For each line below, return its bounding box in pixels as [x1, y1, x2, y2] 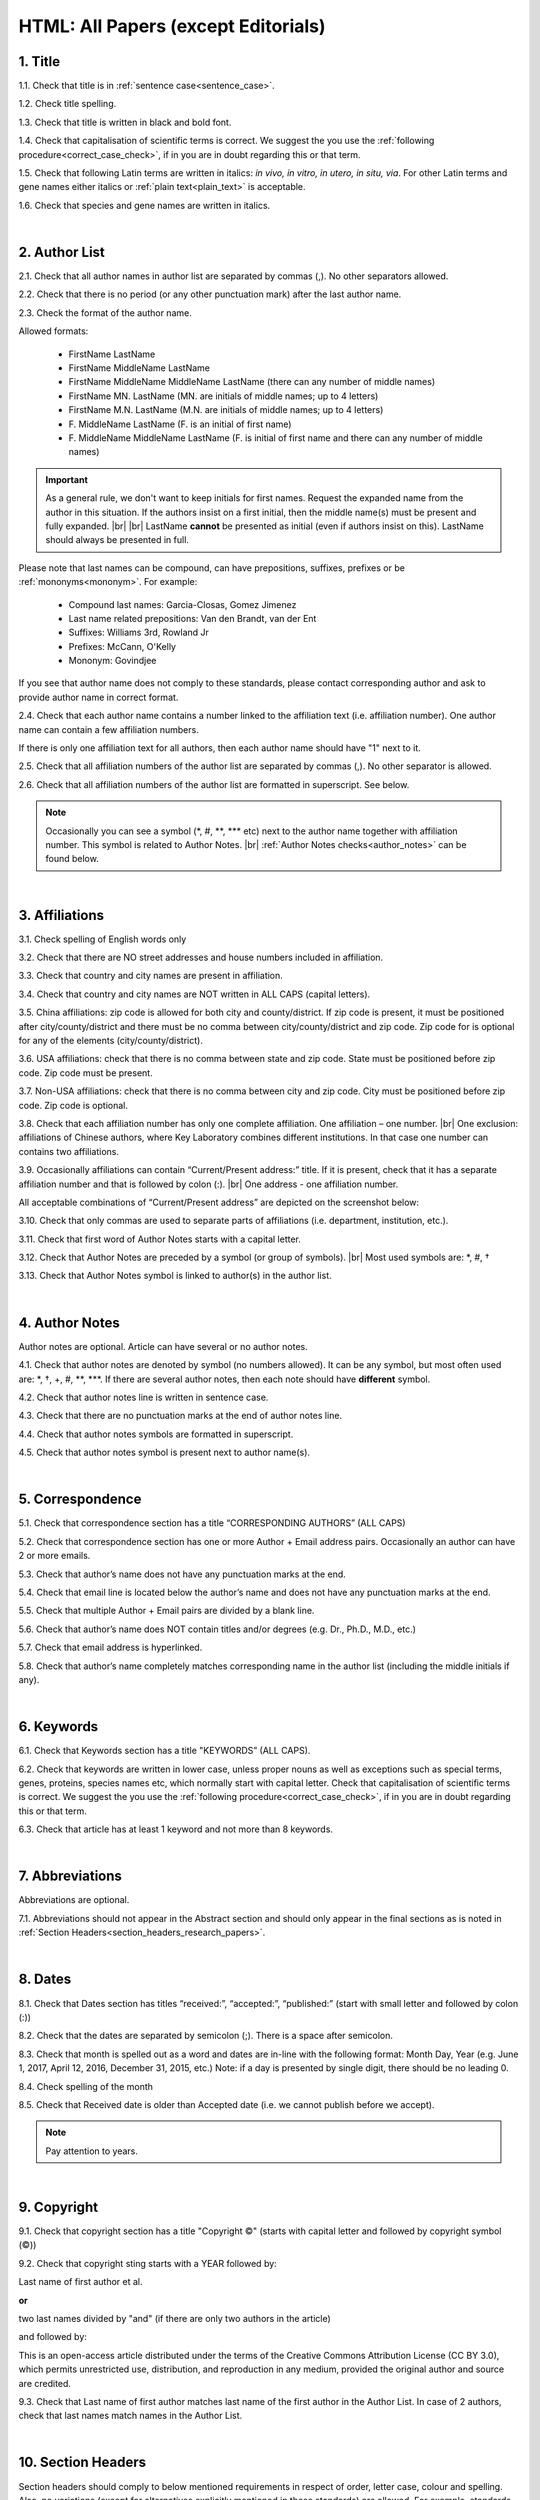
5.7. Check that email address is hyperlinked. [18, 1641, 203, 1654]
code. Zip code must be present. [18, 1066, 154, 1079]
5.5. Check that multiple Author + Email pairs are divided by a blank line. [18, 1605, 315, 1617]
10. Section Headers [18, 2454, 147, 2471]
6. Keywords [18, 1718, 99, 1735]
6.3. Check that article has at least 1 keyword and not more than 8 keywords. [18, 1823, 334, 1835]
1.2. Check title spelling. [18, 98, 117, 110]
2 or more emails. [18, 1550, 91, 1562]
